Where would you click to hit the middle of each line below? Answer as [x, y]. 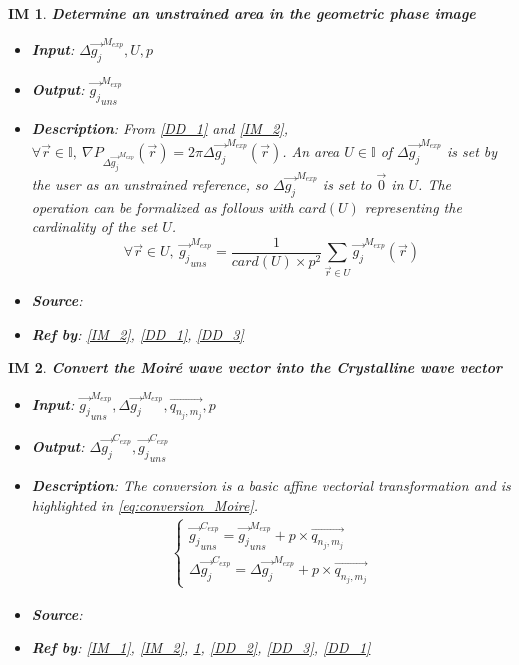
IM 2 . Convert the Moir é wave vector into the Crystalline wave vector [255, 367]
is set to [347, 183]
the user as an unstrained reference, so [149, 183]
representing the [413, 206]
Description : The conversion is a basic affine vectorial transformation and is [271, 485]
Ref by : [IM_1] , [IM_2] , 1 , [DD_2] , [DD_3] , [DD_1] [201, 647]
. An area [311, 150]
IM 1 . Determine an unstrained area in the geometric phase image [242, 13]
